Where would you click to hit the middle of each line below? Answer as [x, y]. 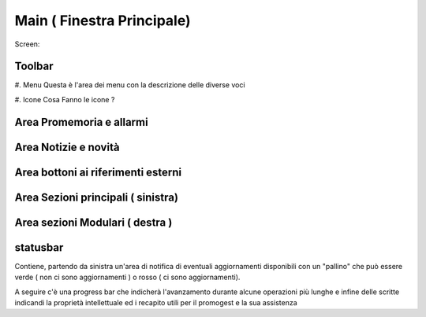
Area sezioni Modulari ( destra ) [93, 222]
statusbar [39, 247]
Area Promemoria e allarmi [82, 122]
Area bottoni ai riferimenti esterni [98, 172]
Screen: [27, 44]
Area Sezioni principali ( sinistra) [97, 197]
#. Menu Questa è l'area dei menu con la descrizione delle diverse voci [130, 85]
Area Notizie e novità [67, 147]
